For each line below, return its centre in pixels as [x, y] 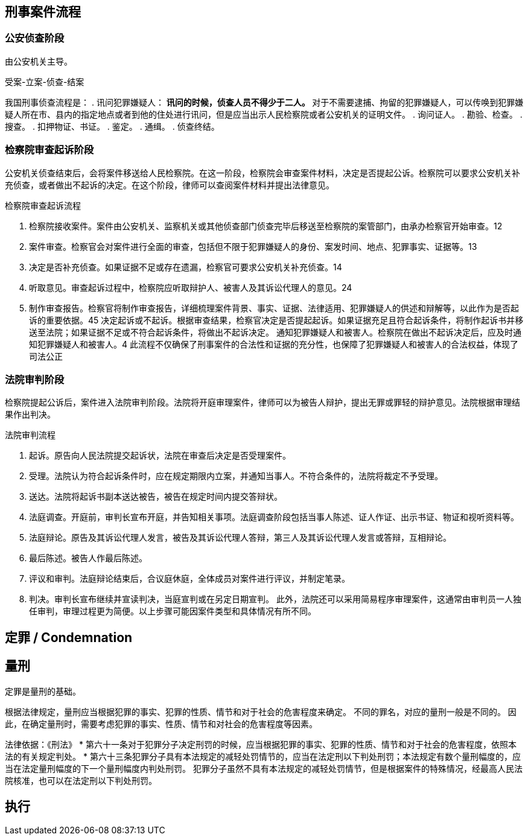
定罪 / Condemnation [69, 637]
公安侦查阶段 [35, 38]
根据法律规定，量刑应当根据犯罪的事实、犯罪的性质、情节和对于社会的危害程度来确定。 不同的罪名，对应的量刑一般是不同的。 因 [261, 711]
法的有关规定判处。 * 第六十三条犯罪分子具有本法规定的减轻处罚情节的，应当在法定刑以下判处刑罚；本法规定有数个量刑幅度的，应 [263, 756]
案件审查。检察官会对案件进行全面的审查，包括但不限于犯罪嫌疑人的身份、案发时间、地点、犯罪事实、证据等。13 [253, 246]
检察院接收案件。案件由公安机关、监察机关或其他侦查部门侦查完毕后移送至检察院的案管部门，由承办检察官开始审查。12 [266, 226]
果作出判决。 [30, 415]
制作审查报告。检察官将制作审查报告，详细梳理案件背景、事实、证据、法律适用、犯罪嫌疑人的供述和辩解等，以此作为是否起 [274, 308]
